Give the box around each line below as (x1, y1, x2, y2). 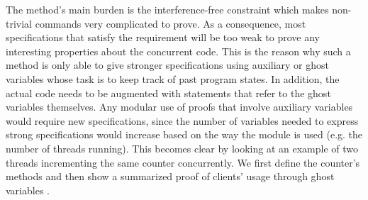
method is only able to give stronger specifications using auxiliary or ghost (6, 57, 330, 72)
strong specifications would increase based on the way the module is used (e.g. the (6, 127, 363, 142)
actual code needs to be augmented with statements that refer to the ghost (6, 85, 331, 100)
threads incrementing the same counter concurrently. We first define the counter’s (6, 155, 360, 170)
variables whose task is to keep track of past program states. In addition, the (6, 71, 340, 86)
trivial (6, 16, 33, 30)
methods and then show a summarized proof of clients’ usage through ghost (6, 169, 335, 184)
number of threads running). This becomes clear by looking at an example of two (6, 140, 358, 155)
